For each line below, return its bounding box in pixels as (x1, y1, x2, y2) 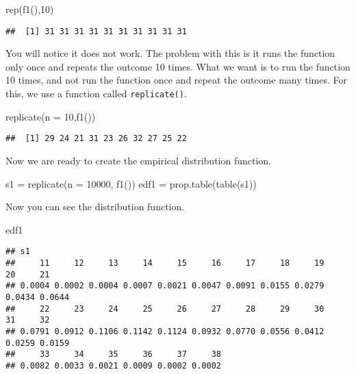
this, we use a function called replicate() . (5, 86, 187, 101)
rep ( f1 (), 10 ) (5, 2, 54, 16)
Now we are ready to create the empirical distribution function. (5, 153, 271, 167)
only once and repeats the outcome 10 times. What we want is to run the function (5, 59, 351, 73)
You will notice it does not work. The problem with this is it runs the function (5, 46, 335, 60)
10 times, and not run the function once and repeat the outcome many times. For (5, 73, 348, 87)
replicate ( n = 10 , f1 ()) (5, 109, 96, 123)
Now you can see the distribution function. (5, 199, 185, 214)
